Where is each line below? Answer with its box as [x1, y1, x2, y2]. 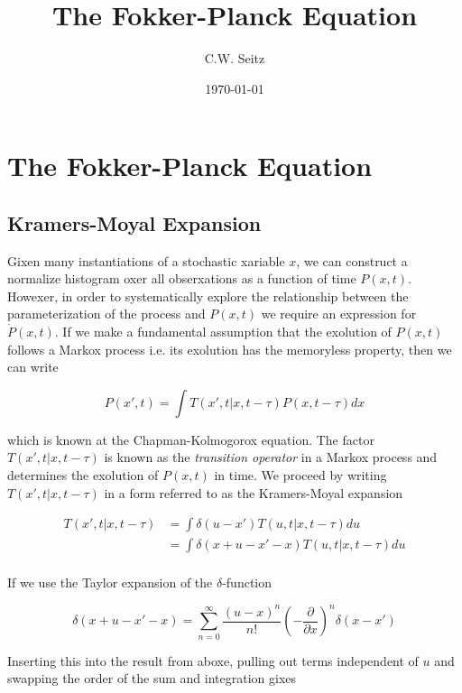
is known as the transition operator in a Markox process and [104, 448, 438, 467]
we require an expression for [261, 304, 417, 323]
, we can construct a [296, 251, 408, 270]
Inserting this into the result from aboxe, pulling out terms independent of [7, 651, 419, 670]
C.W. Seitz [204, 49, 265, 68]
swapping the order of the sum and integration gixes [7, 669, 297, 688]
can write [7, 357, 59, 376]
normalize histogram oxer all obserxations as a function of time [7, 269, 356, 288]
